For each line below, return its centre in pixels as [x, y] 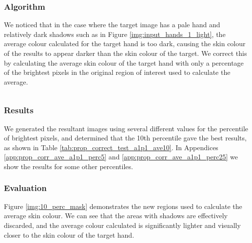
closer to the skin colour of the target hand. [69, 234]
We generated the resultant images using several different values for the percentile [126, 128]
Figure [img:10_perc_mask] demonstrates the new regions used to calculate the [123, 206]
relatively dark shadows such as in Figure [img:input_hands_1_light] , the [115, 34]
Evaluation [25, 188]
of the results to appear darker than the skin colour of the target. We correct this [126, 53]
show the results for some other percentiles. [68, 166]
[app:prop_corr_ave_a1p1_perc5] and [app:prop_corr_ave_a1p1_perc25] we [121, 157]
